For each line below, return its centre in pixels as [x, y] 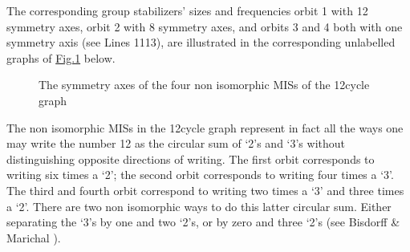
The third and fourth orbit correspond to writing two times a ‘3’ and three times [205, 190]
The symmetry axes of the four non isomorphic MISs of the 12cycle [204, 85]
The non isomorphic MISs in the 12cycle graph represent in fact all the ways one [205, 127]
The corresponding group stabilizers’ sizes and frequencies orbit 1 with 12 [187, 10]
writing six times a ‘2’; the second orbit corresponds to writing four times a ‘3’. [200, 175]
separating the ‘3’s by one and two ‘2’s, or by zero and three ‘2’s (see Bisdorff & [203, 222]
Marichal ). [34, 237]
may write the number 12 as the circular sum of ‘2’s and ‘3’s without [176, 143]
